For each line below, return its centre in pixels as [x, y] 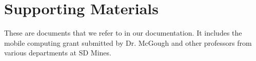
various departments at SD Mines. [58, 53]
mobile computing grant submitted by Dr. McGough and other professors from [128, 42]
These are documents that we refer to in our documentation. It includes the [123, 33]
